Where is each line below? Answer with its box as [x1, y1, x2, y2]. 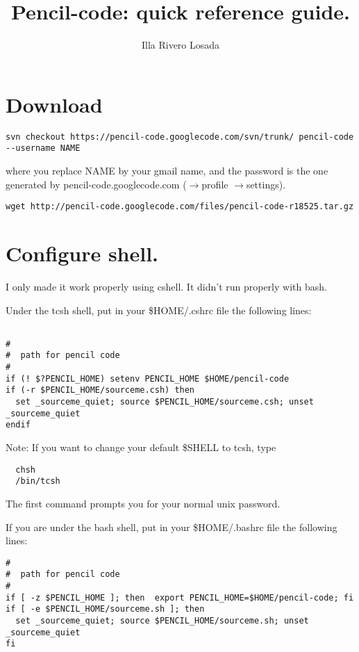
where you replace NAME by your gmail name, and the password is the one [6, 163, 328, 177]
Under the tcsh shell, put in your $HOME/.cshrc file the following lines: [6, 302, 312, 317]
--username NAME [6, 143, 81, 154]
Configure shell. [6, 239, 159, 267]
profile [201, 177, 228, 191]
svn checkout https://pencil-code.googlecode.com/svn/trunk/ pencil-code [6, 131, 354, 142]
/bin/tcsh [15, 476, 60, 487]
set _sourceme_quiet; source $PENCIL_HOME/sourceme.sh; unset [15, 616, 309, 626]
